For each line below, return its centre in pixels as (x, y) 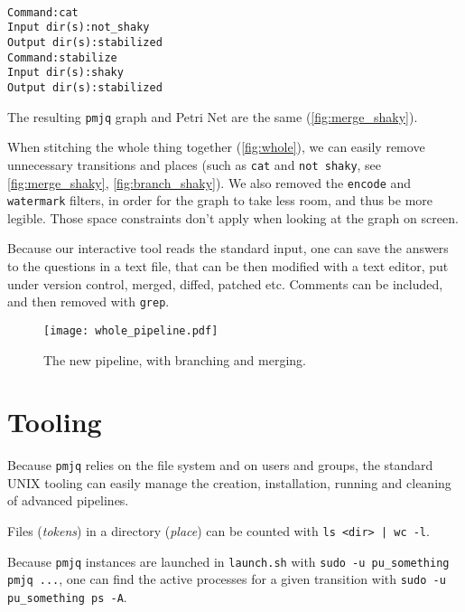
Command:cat (43, 12)
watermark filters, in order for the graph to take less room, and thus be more (220, 200)
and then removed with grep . (88, 301)
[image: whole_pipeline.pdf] (131, 330)
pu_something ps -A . (67, 597)
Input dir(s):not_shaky (79, 28)
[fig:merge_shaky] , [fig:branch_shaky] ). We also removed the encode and (209, 182)
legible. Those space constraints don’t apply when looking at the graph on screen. (233, 217)
